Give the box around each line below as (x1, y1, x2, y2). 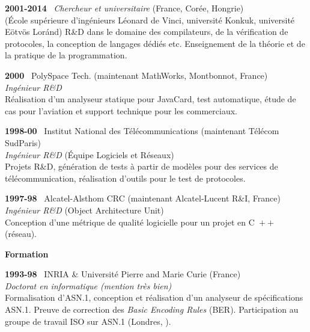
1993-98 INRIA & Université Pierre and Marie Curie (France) (5, 268, 241, 280)
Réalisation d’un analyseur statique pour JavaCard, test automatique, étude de (5, 93, 296, 105)
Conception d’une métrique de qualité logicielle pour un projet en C (5, 215, 255, 228)
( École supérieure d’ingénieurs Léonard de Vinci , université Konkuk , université (5, 13, 295, 26)
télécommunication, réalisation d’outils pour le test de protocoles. (5, 171, 246, 184)
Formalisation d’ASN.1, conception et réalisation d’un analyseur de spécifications (5, 291, 303, 304)
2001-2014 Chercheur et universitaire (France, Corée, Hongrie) (5, 2, 244, 14)
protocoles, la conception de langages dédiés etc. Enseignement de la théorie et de (5, 37, 305, 49)
